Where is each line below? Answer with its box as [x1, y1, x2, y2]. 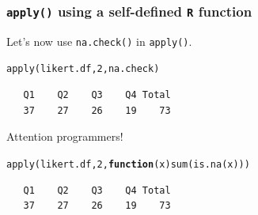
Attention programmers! [6, 128, 123, 145]
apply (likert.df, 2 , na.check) [6, 63, 160, 75]
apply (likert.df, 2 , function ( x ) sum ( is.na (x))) [6, 158, 250, 170]
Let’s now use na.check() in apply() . [6, 32, 192, 49]
